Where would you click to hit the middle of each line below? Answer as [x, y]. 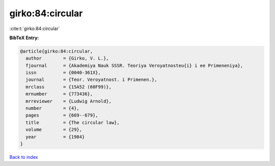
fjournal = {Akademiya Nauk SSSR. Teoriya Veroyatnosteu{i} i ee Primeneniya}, [134, 65]
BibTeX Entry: [24, 38]
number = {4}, [53, 108]
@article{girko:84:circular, [57, 51]
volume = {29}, [54, 130]
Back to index [24, 157]
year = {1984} [55, 137]
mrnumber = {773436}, [59, 94]
